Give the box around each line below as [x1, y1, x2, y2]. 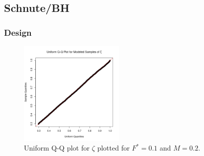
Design [4, 26, 32, 38]
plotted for [97, 143, 130, 153]
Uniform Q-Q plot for [24, 143, 90, 153]
